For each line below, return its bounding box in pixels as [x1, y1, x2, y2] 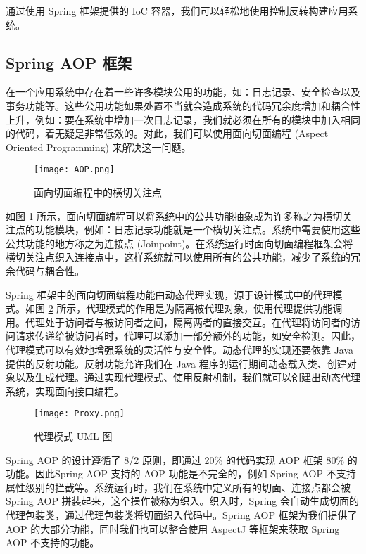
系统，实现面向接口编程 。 [6, 383, 124, 398]
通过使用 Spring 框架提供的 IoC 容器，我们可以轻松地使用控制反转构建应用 [6, 4, 348, 18]
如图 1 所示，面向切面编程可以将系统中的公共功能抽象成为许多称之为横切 [6, 208, 343, 223]
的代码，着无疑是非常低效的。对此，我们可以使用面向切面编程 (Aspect [6, 126, 329, 141]
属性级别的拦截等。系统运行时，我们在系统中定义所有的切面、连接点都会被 [6, 479, 351, 494]
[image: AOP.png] [34, 165, 115, 175]
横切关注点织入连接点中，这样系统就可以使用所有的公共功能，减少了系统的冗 [6, 250, 360, 264]
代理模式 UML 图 [34, 428, 113, 443]
